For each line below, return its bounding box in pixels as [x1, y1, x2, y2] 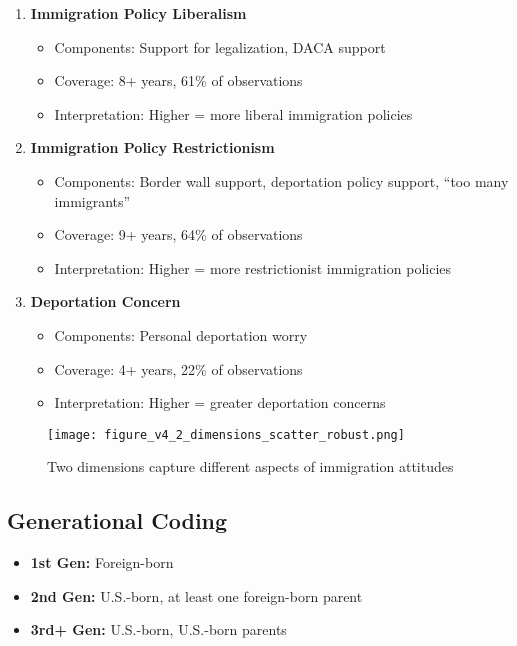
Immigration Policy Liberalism [30, 3, 247, 23]
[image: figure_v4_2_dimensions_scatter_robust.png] [47, 427, 405, 442]
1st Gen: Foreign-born [30, 552, 174, 573]
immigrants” [54, 190, 131, 211]
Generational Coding [7, 505, 228, 536]
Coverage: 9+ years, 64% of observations [54, 224, 303, 245]
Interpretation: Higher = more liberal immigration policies [54, 103, 413, 124]
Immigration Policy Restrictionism [30, 137, 275, 158]
